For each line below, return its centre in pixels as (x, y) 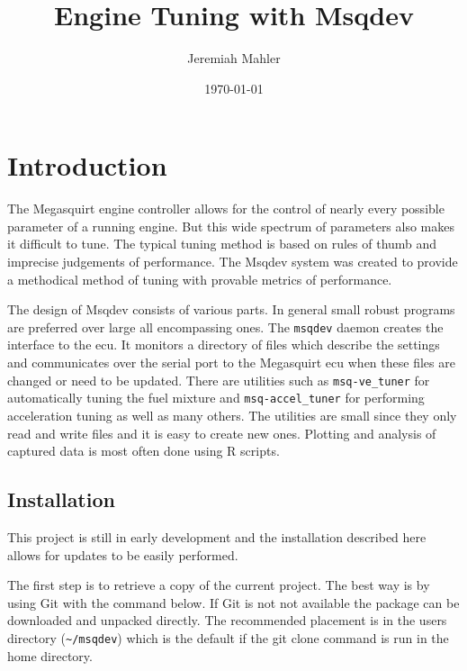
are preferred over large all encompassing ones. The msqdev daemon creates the (225, 326)
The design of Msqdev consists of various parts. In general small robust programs (231, 309)
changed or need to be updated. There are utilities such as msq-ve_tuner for (219, 380)
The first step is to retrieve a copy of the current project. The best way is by (219, 585)
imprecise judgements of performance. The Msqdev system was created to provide (233, 262)
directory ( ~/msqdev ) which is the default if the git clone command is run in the (228, 637)
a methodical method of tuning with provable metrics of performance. (200, 279)
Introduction (87, 165)
